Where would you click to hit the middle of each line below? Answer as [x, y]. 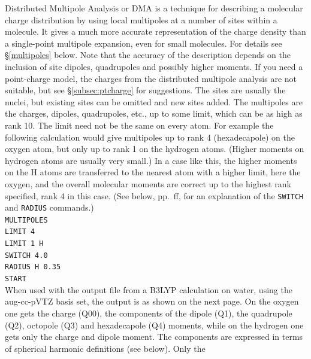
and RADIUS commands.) [49, 207]
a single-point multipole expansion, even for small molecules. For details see [144, 43]
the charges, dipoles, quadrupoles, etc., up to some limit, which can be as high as [154, 113]
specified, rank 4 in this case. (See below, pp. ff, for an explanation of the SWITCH [154, 195]
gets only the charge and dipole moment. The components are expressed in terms [154, 337]
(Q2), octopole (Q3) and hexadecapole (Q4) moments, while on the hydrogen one [154, 325]
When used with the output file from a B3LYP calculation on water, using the [149, 289]
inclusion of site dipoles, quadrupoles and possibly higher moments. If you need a [154, 66]
